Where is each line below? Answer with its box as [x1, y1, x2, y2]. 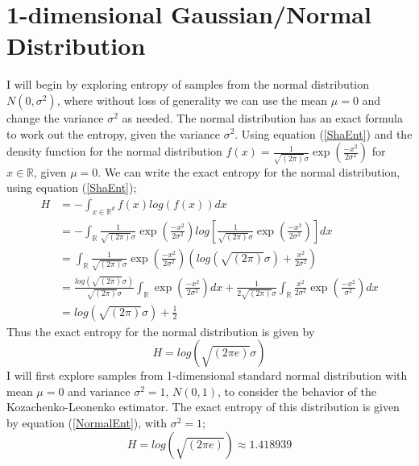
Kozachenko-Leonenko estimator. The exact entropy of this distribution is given [6, 398, 400, 415]
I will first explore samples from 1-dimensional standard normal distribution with [6, 367, 408, 384]
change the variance [6, 109, 104, 126]
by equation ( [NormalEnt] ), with [6, 414, 168, 431]
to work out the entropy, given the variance [6, 125, 220, 142]
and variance [68, 382, 131, 399]
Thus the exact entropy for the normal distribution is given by [6, 322, 315, 339]
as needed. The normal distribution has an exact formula [122, 109, 404, 126]
